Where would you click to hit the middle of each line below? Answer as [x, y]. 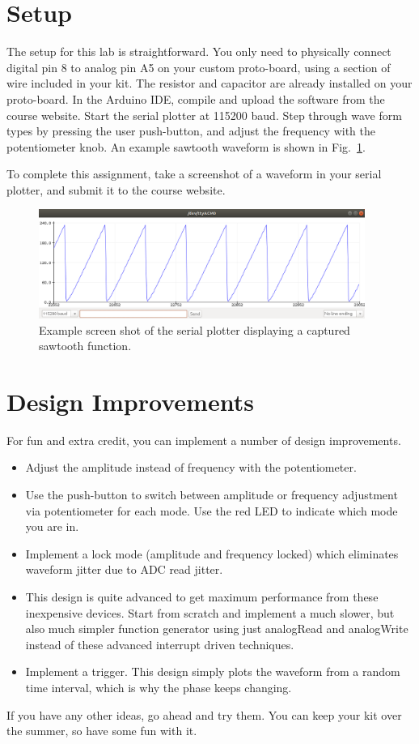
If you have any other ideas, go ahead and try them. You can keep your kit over [204, 714]
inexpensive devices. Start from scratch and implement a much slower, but [210, 612]
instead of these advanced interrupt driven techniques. [160, 644]
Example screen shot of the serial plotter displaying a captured [195, 329]
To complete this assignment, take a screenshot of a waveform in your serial [194, 174]
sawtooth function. [85, 346]
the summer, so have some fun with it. [102, 731]
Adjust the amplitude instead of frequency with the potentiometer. [191, 467]
